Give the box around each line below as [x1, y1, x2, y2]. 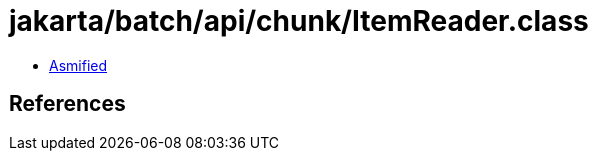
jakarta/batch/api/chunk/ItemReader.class [9, 4, 589, 38]
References [9, 91, 126, 117]
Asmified [49, 56, 108, 74]
